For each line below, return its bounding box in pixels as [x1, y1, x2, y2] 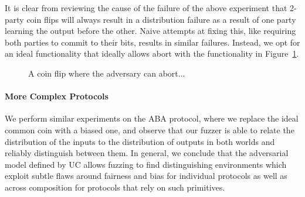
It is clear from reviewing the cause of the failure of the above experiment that [5, 2, 287, 13]
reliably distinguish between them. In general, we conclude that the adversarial [5, 147, 289, 159]
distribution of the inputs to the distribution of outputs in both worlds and [5, 135, 275, 147]
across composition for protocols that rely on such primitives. [5, 181, 225, 193]
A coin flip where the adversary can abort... [28, 67, 185, 79]
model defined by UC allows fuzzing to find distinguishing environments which [5, 158, 287, 170]
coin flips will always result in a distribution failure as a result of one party [26, 13, 296, 25]
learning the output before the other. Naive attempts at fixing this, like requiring [5, 25, 296, 37]
